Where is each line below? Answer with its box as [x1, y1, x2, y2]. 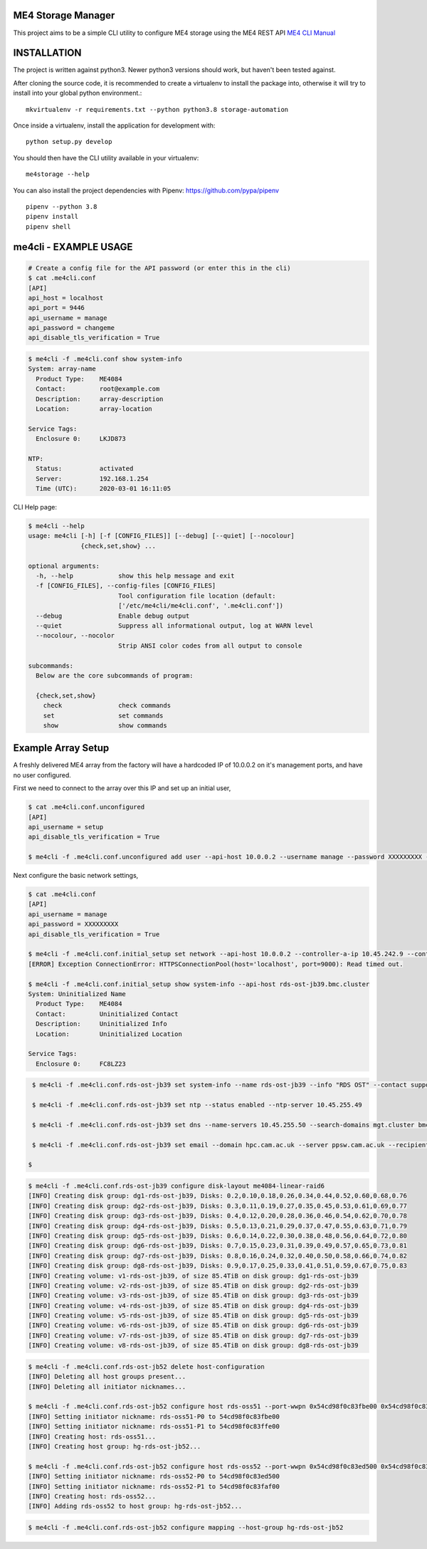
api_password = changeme [28, 324, 115, 332]
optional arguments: [28, 561, 100, 570]
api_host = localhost [28, 294, 104, 302]
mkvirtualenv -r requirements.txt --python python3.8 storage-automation [26, 105, 289, 113]
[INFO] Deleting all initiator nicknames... [28, 1382, 186, 1391]
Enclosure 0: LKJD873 [36, 435, 126, 443]
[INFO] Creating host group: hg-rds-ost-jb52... [28, 1442, 201, 1450]
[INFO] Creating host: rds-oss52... [28, 1492, 157, 1500]
